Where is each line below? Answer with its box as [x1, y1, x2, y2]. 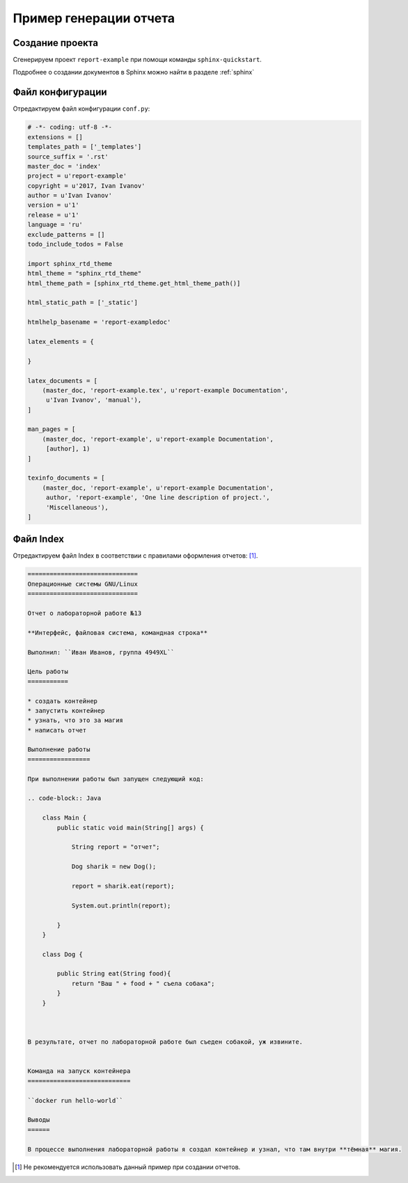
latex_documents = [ [27, 377, 97, 384]
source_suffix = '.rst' [27, 152, 109, 160]
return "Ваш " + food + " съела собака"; [71, 979, 215, 987]
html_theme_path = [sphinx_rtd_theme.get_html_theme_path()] [27, 279, 241, 287]
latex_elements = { [27, 338, 94, 345]
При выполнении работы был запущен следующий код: [27, 775, 205, 783]
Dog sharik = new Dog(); [71, 863, 157, 870]
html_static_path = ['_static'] [27, 299, 139, 306]
